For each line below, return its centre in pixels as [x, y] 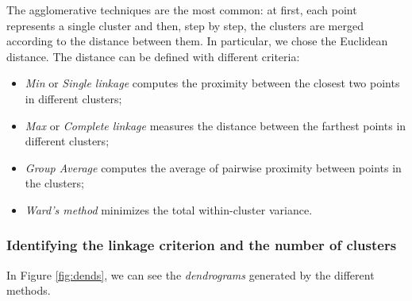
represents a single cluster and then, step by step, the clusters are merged [185, 25]
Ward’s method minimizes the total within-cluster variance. [169, 209]
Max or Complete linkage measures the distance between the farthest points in [216, 125]
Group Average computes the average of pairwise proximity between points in [213, 167]
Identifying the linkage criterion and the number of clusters [202, 245]
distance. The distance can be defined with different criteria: [153, 56]
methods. [29, 290]
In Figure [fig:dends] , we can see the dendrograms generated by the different [191, 274]
